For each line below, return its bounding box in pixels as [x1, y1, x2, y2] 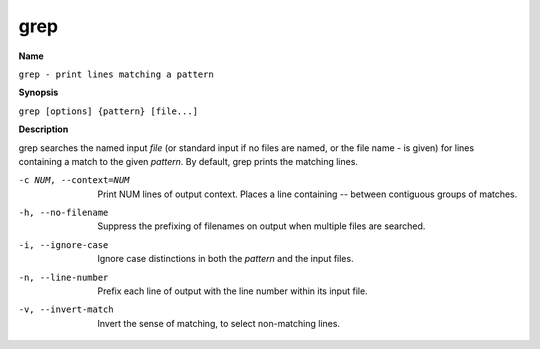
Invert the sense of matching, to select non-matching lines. [97, 317, 340, 329]
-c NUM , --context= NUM [18, 175, 130, 186]
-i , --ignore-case [18, 239, 109, 250]
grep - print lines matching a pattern [18, 68, 214, 80]
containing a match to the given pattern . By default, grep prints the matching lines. [18, 155, 359, 167]
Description [18, 123, 69, 135]
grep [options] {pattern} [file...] [18, 105, 199, 117]
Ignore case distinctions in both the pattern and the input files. [97, 253, 354, 265]
